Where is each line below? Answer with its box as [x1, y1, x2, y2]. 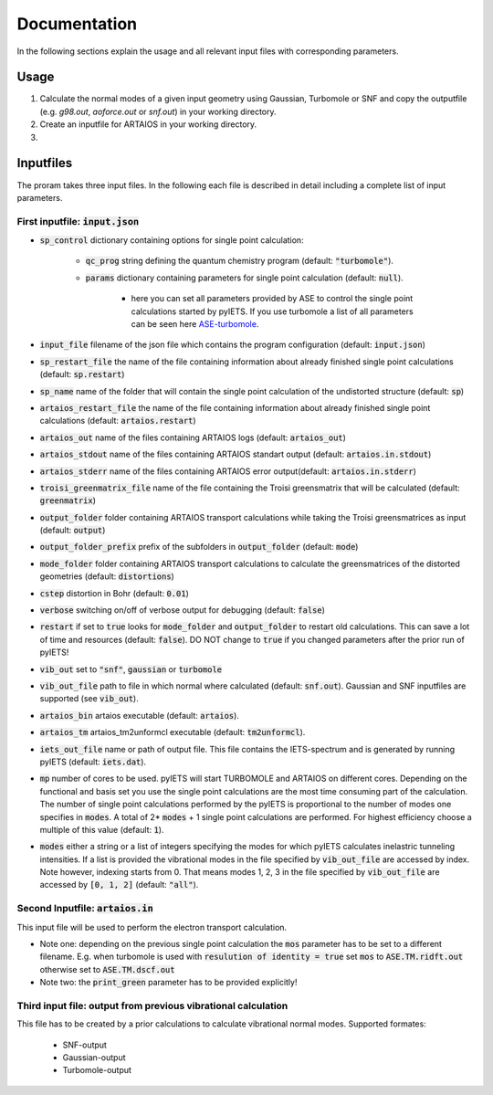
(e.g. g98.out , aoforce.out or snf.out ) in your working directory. [39, 106, 278, 117]
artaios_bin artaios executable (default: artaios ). [39, 710, 239, 721]
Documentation [16, 14, 138, 34]
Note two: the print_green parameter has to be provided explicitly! [39, 977, 298, 988]
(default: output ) [39, 525, 106, 536]
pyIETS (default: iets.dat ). [39, 756, 146, 767]
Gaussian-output [62, 1052, 127, 1063]
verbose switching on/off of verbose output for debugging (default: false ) [39, 605, 326, 616]
